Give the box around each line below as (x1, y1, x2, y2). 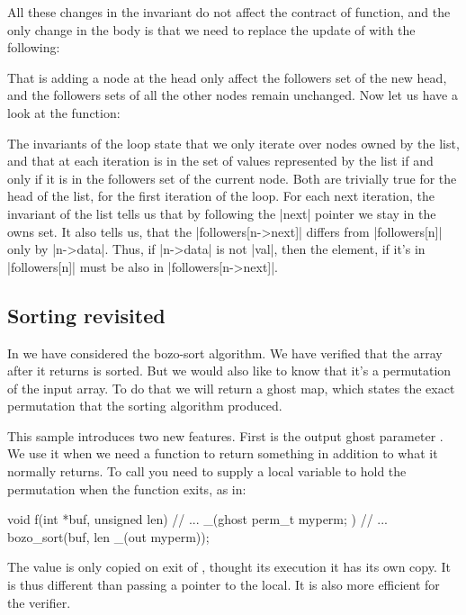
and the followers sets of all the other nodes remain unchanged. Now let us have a (7, 86, 458, 104)
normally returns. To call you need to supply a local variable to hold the (7, 462, 407, 481)
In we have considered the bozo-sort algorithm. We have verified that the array (7, 343, 443, 362)
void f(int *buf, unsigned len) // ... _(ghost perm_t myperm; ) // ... (7, 510, 389, 529)
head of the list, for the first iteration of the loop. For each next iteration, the (7, 186, 435, 205)
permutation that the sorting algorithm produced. (7, 396, 282, 415)
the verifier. (7, 592, 71, 611)
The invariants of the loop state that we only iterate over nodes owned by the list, (7, 133, 460, 152)
